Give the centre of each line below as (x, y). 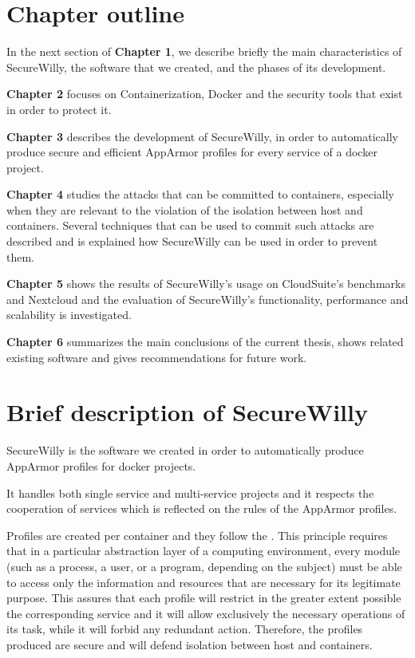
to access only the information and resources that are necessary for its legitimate (204, 582)
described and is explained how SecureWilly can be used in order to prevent (192, 241)
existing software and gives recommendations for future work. (157, 357)
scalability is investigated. (69, 315)
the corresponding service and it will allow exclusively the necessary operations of (206, 613)
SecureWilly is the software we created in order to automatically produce (185, 450)
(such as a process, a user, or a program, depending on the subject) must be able (204, 566)
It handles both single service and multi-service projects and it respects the (190, 493)
